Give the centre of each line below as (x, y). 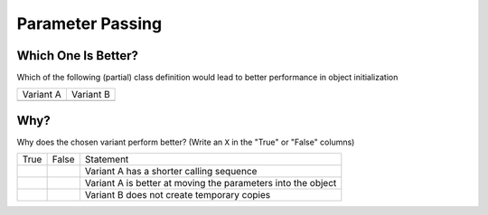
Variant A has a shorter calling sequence (171, 172)
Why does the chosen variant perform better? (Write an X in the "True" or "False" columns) (186, 142)
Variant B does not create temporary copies (178, 195)
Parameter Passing (89, 23)
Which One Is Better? (78, 56)
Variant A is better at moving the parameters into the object (211, 183)
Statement (107, 160)
